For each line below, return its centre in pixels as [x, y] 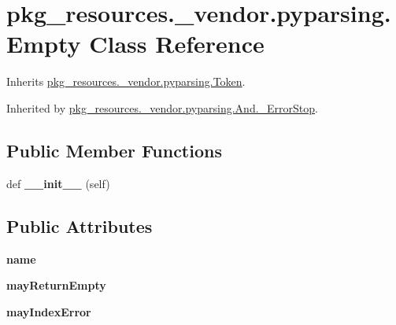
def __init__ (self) [58, 183]
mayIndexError [49, 311]
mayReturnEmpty [56, 285]
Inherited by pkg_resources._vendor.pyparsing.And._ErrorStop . [162, 107]
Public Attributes [80, 225]
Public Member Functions [114, 150]
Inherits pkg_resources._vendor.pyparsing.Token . [126, 81]
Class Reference [177, 44]
